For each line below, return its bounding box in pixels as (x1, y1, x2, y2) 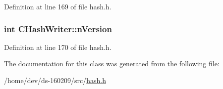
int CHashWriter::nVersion (4, 22, 112, 35)
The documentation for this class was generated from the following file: (4, 58, 220, 69)
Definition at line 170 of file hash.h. (4, 42, 111, 52)
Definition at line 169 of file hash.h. (4, 1, 111, 11)
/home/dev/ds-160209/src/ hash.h (4, 75, 107, 85)
